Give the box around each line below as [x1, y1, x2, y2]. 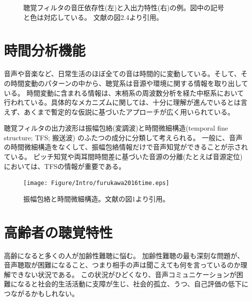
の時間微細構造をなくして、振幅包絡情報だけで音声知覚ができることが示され [4, 142, 248, 152]
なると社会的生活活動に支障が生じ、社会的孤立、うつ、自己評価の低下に [17, 279, 249, 289]
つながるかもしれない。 [4, 288, 79, 298]
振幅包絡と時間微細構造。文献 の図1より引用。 [23, 193, 169, 203]
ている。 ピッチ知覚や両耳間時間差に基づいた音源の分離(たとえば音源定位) [4, 151, 243, 162]
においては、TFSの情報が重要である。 [4, 161, 126, 171]
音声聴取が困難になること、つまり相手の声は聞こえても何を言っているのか [4, 260, 241, 270]
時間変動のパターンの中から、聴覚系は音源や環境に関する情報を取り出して [10, 78, 248, 88]
